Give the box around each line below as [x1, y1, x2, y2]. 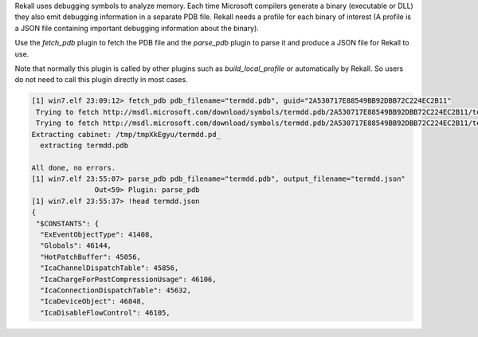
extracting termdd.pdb [40, 140, 129, 150]
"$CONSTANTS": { [36, 219, 100, 228]
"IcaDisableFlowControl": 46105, [40, 308, 170, 317]
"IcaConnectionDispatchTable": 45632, [40, 285, 191, 295]
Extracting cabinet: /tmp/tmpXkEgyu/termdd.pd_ [31, 130, 221, 139]
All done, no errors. [31, 163, 116, 172]
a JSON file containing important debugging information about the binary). [14, 23, 259, 33]
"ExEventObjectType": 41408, [40, 230, 155, 239]
